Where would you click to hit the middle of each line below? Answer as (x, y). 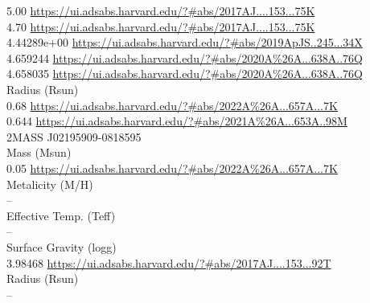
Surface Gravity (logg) (62, 246)
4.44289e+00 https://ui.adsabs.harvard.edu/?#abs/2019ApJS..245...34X (185, 42)
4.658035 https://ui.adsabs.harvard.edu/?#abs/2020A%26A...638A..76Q (185, 74)
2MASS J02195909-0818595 (74, 136)
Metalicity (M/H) (50, 184)
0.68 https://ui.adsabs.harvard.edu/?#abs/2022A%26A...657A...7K (172, 105)
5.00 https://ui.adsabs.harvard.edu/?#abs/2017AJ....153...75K (161, 10)
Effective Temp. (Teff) (61, 215)
